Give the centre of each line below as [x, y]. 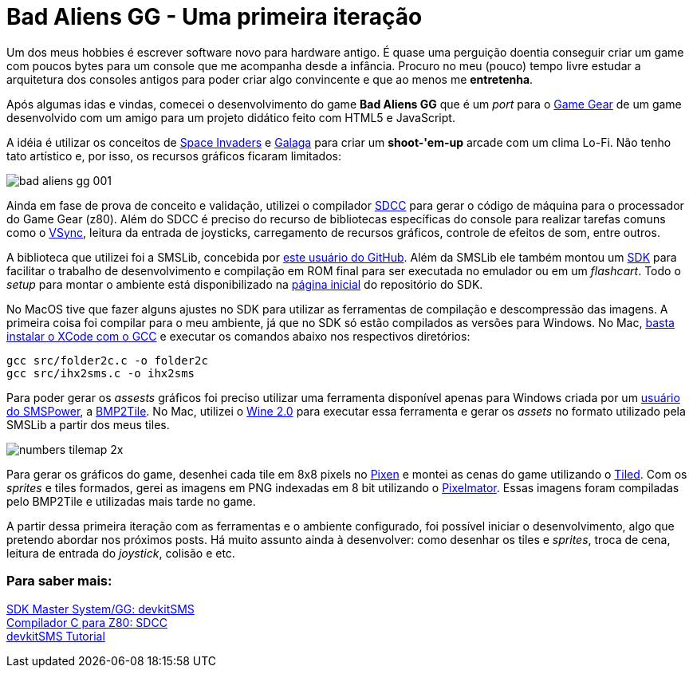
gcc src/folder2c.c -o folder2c [107, 360]
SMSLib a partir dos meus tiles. [88, 424]
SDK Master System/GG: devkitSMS [100, 609]
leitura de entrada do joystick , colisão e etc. [121, 553]
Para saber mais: [59, 581]
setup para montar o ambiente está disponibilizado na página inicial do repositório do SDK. [245, 284]
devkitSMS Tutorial [56, 636]
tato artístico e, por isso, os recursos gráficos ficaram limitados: [174, 156]
